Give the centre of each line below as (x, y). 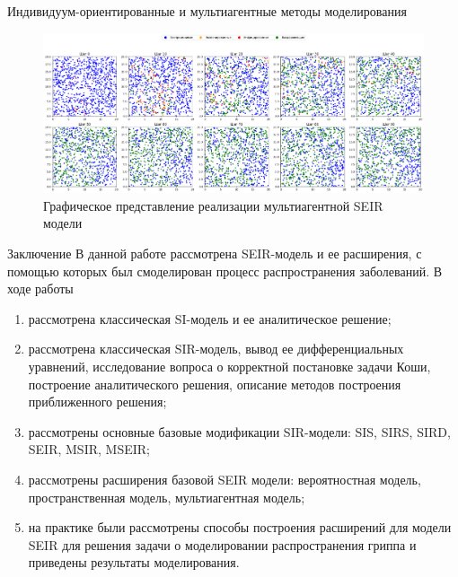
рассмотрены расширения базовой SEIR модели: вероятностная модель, (225, 479)
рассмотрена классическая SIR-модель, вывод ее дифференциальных (216, 349)
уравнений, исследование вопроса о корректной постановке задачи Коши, (229, 366)
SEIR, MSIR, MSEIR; (89, 449)
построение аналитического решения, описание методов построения (215, 384)
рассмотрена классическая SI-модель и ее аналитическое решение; (210, 318)
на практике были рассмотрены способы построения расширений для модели (240, 527)
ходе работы (40, 288)
